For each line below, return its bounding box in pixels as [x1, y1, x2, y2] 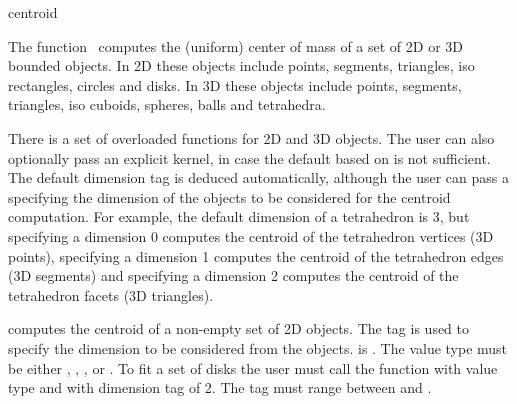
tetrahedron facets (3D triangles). [8, 284, 214, 305]
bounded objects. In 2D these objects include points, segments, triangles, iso [8, 55, 475, 76]
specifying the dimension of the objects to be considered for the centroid [8, 186, 451, 207]
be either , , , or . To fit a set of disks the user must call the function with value [8, 357, 498, 378]
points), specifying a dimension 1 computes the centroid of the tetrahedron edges [8, 245, 504, 266]
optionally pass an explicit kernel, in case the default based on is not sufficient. [8, 147, 491, 168]
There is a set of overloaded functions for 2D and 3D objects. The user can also [8, 127, 495, 148]
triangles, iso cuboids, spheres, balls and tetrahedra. [8, 94, 326, 115]
